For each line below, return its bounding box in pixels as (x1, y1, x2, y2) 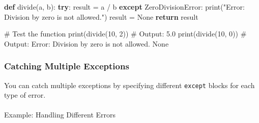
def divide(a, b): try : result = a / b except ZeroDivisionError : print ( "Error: (4, 2, 245, 12)
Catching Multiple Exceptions (4, 60, 129, 72)
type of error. (4, 90, 46, 100)
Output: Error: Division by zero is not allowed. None (4, 38, 169, 49)
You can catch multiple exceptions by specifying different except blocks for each (4, 79, 255, 90)
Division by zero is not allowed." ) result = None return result (4, 11, 198, 22)
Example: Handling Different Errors (4, 109, 116, 120)
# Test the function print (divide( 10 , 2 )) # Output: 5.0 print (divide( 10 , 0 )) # (4, 28, 247, 39)
